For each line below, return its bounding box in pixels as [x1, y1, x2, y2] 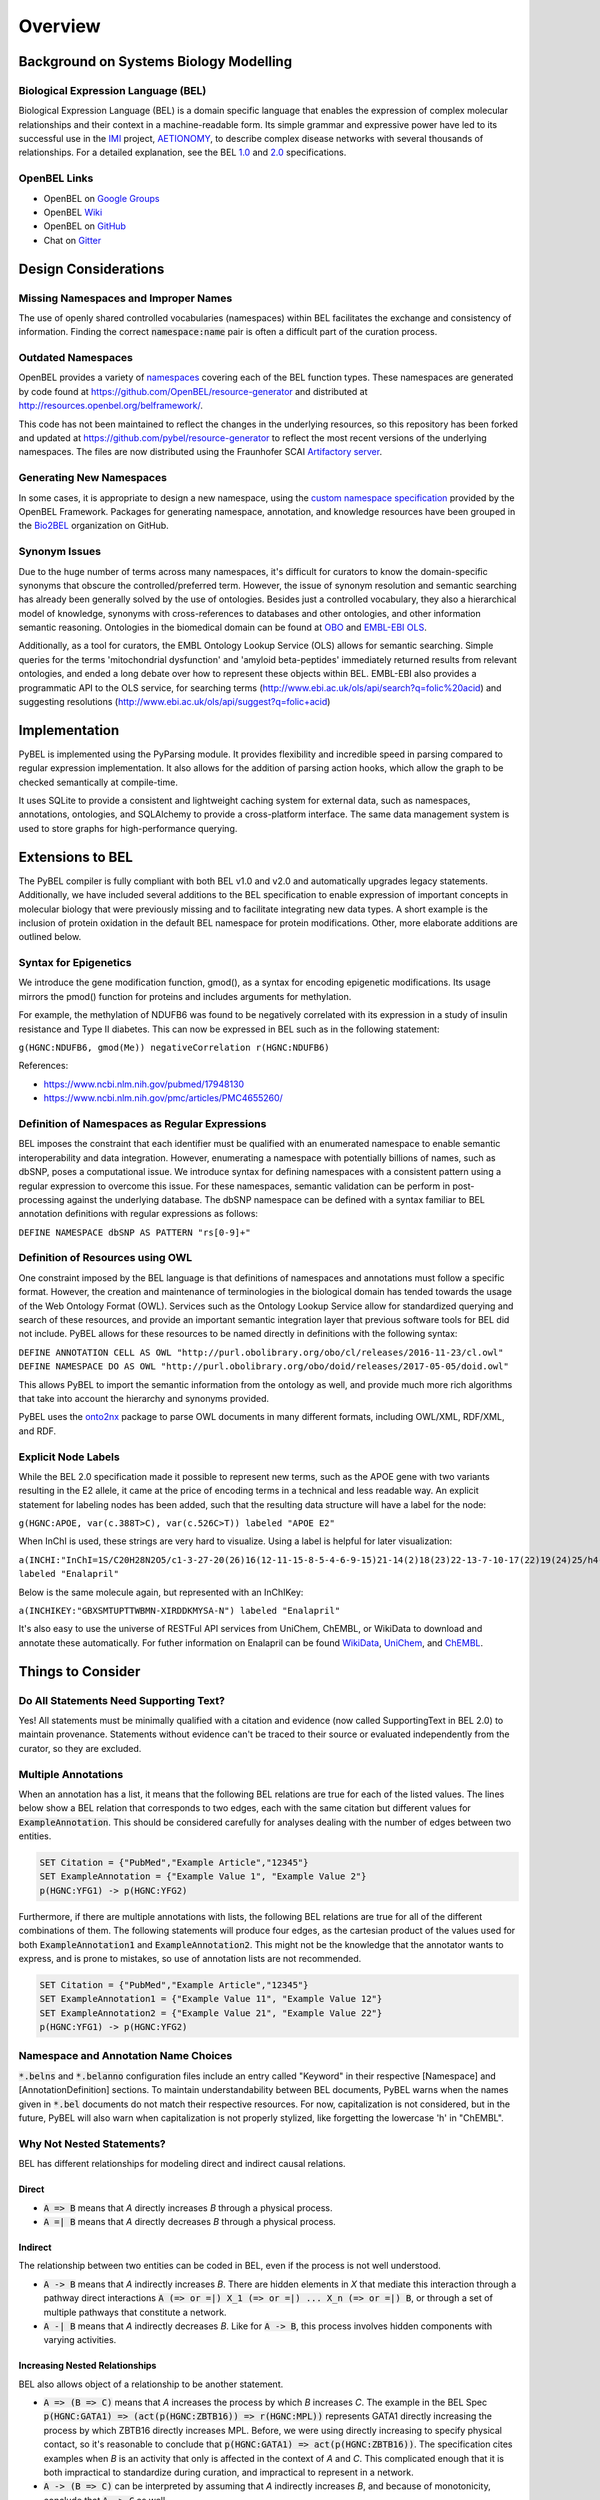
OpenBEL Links [18, 171, 94, 185]
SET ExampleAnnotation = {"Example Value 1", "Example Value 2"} [39, 1871, 367, 1882]
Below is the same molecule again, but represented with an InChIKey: [18, 1586, 304, 1598]
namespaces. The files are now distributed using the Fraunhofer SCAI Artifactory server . [18, 446, 383, 458]
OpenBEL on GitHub [43, 220, 127, 232]
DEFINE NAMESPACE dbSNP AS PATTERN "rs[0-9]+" [18, 1226, 251, 1238]
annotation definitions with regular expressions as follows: [18, 1208, 259, 1220]
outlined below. [18, 931, 82, 943]
